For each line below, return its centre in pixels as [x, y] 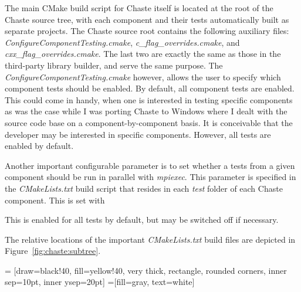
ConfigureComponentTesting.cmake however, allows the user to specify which [143, 77]
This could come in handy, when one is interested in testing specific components [149, 99]
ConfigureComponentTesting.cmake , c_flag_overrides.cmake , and [122, 42]
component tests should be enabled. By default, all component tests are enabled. [150, 88]
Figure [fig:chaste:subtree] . [53, 251]
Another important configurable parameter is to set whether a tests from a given [150, 165]
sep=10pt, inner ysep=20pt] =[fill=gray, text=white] [100, 282]
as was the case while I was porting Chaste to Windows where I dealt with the [146, 111]
